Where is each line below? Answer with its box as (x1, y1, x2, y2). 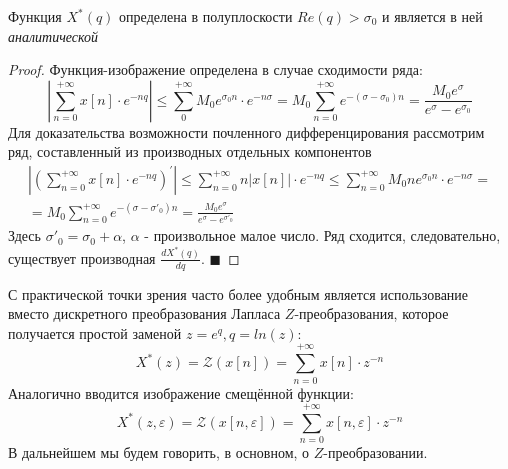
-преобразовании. (323, 442, 428, 463)
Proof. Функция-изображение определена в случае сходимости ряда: (8, 59, 423, 80)
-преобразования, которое (294, 303, 449, 324)
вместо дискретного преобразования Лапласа (8, 303, 281, 324)
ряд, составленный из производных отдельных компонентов (8, 141, 372, 162)
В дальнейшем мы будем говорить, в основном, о (8, 442, 310, 463)
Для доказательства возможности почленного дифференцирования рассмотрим (8, 121, 485, 142)
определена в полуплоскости (119, 6, 293, 26)
